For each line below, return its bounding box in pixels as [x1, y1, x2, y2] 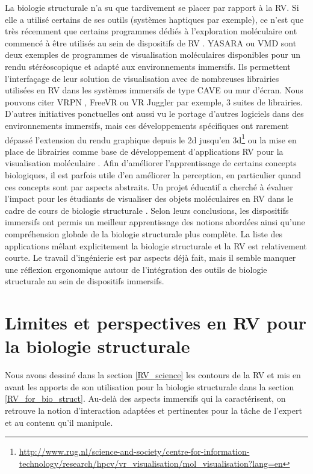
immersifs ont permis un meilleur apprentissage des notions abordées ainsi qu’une [5, 216, 305, 228]
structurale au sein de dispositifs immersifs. [5, 275, 164, 287]
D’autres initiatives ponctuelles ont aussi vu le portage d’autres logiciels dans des [5, 107, 304, 120]
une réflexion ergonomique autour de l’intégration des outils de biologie [5, 263, 267, 275]
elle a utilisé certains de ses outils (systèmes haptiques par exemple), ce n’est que [5, 13, 304, 25]
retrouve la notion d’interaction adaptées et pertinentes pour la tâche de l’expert [5, 404, 302, 416]
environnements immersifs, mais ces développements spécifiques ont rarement [5, 119, 290, 131]
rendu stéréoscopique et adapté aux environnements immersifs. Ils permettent [5, 60, 291, 72]
